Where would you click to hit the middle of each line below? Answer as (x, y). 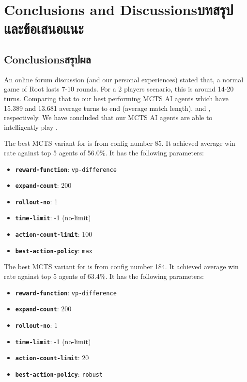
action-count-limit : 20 (52, 358)
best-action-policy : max (54, 250)
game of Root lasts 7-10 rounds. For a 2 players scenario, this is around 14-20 (119, 89)
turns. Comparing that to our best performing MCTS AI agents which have (116, 98)
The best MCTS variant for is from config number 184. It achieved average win (121, 267)
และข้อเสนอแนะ (44, 28)
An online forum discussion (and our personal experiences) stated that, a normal (124, 79)
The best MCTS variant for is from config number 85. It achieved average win (120, 143)
